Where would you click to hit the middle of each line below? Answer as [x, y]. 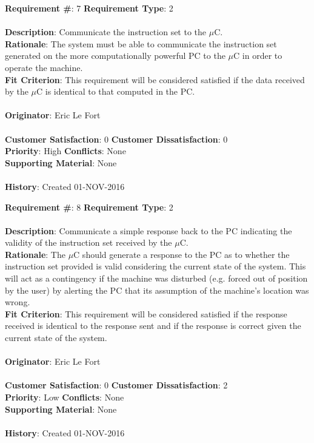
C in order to [258, 56]
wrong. [18, 302]
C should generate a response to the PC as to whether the [182, 254]
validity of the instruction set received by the [89, 242]
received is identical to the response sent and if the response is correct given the [153, 326]
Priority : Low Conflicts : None [65, 397]
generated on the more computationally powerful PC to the [115, 56]
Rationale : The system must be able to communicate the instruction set [141, 43]
